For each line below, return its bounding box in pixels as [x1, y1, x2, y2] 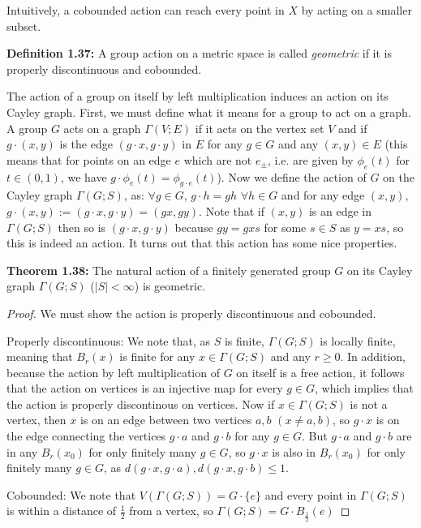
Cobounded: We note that [6, 486, 136, 503]
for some [264, 218, 307, 235]
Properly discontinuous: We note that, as [6, 332, 210, 349]
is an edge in [308, 202, 372, 219]
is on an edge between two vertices [79, 411, 252, 428]
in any [6, 443, 38, 460]
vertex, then [6, 411, 67, 428]
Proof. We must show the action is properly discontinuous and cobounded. [6, 304, 376, 321]
